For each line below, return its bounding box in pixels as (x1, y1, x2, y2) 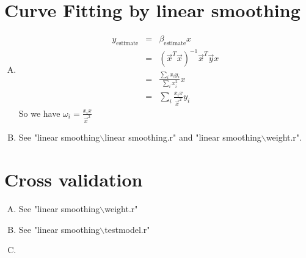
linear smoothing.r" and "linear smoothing (104, 131, 261, 144)
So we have (18, 106, 60, 119)
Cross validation (4, 167, 143, 192)
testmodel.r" (104, 223, 150, 235)
